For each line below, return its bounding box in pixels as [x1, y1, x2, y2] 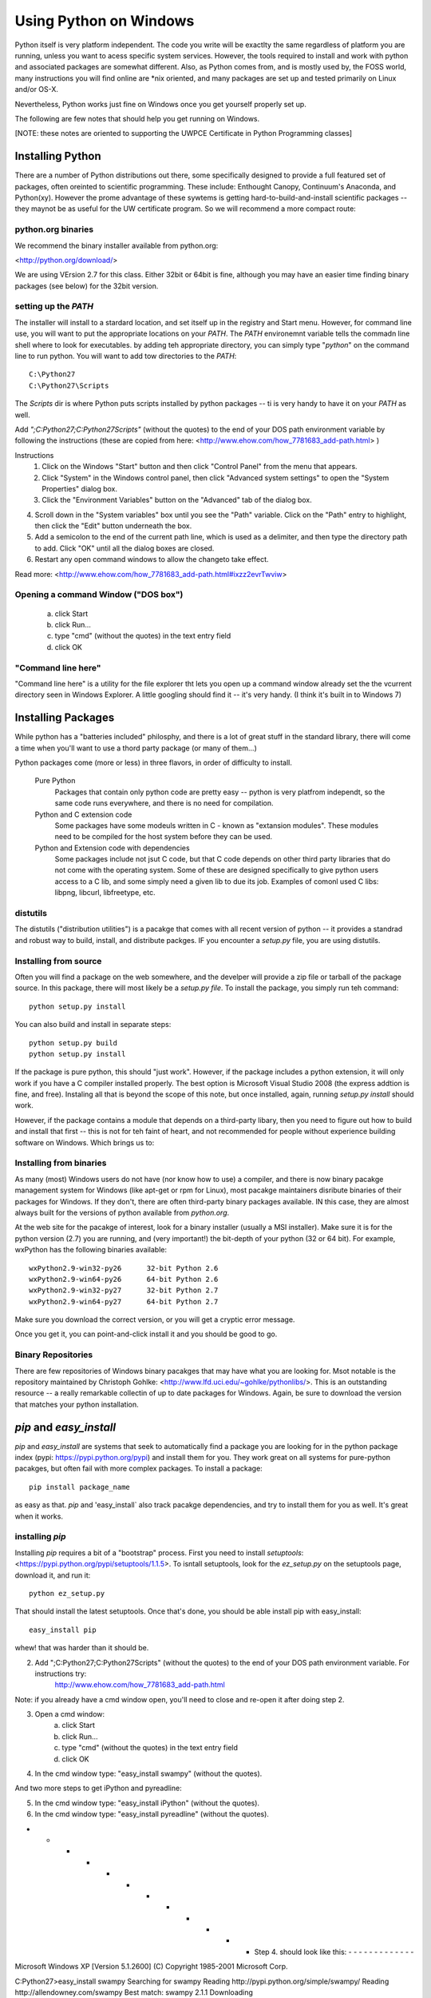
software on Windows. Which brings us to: [14, 1137, 155, 1147]
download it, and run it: [14, 1570, 91, 1580]
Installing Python [14, 149, 101, 163]
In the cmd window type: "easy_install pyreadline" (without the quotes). [34, 1809, 269, 1819]
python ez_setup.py [29, 1589, 105, 1598]
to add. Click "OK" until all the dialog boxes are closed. [34, 543, 215, 553]
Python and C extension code [34, 810, 132, 819]
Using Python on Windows [14, 12, 195, 30]
